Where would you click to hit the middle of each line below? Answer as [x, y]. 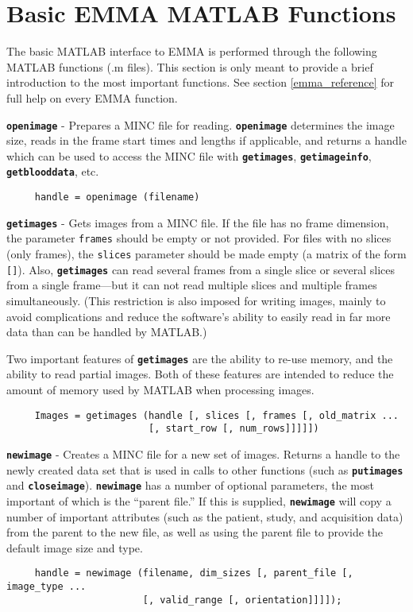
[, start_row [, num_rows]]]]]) [234, 429]
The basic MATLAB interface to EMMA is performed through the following [192, 51]
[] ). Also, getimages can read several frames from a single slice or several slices [201, 269]
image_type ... [46, 586]
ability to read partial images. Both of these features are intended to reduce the [200, 374]
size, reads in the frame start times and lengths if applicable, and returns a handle [206, 140]
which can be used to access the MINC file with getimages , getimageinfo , [189, 155]
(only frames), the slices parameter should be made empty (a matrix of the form [206, 254]
